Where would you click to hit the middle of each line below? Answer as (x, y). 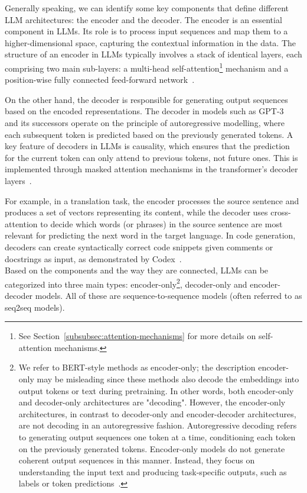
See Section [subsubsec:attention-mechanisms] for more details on (137, 336)
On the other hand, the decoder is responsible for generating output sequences (146, 99)
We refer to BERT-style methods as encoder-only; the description (137, 367)
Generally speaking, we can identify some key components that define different (147, 8)
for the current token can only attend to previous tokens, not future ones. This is (151, 157)
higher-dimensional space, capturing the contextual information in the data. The (151, 42)
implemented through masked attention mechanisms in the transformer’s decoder (151, 169)
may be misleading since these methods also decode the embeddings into (168, 378)
